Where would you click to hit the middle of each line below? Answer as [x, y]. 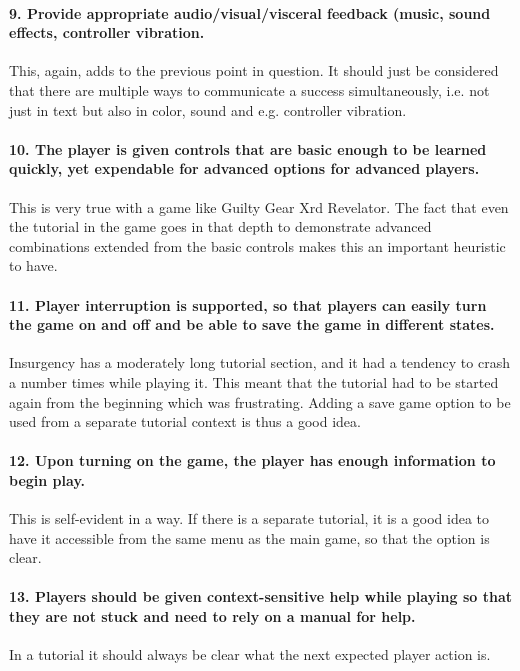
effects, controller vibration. [107, 32]
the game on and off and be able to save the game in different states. [252, 324]
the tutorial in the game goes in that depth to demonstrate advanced [220, 226]
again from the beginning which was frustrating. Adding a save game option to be [260, 401]
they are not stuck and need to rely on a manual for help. [212, 616]
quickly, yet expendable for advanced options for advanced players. [244, 168]
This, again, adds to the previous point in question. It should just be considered [254, 70]
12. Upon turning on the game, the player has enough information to [252, 460]
